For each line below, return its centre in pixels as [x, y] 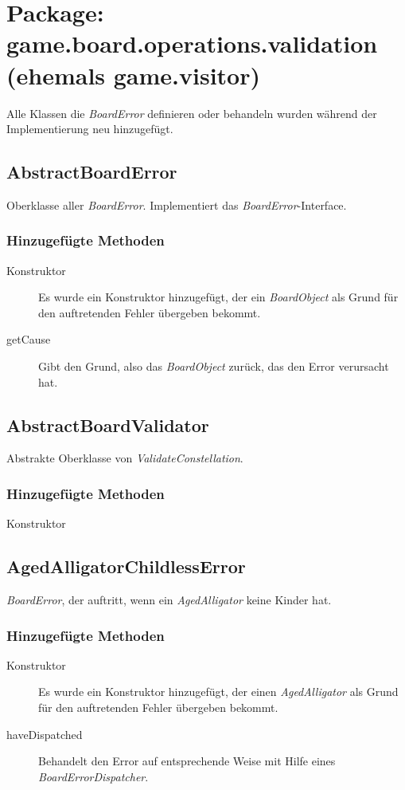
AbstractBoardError [92, 172]
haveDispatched [45, 734]
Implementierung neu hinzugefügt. [90, 129]
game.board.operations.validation [192, 43]
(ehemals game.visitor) [134, 75]
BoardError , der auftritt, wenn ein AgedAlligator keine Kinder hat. [169, 600]
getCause [29, 339]
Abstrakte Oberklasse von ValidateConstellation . [125, 458]
